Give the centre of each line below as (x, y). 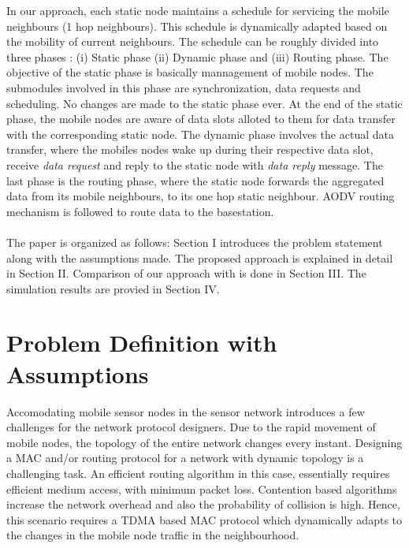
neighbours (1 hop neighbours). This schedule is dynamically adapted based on (197, 26)
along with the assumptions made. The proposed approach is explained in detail (200, 257)
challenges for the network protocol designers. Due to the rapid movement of (191, 427)
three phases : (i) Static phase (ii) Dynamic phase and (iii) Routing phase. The (197, 56)
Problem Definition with (142, 343)
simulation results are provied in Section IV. (113, 288)
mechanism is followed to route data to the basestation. (140, 211)
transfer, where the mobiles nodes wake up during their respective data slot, (190, 149)
